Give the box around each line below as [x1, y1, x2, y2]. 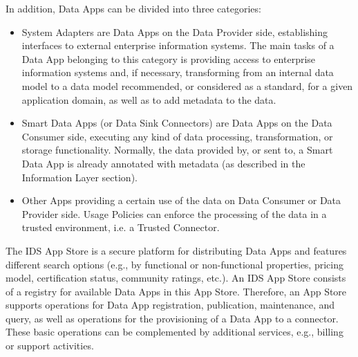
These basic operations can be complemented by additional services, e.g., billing [6, 324, 343, 339]
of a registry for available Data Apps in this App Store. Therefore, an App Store [6, 284, 347, 298]
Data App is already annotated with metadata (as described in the [21, 156, 305, 170]
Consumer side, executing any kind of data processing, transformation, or [21, 129, 333, 143]
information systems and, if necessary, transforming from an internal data [21, 65, 334, 80]
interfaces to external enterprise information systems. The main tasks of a [21, 38, 335, 53]
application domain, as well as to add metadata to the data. [21, 92, 276, 107]
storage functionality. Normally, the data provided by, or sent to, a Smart [21, 143, 333, 157]
